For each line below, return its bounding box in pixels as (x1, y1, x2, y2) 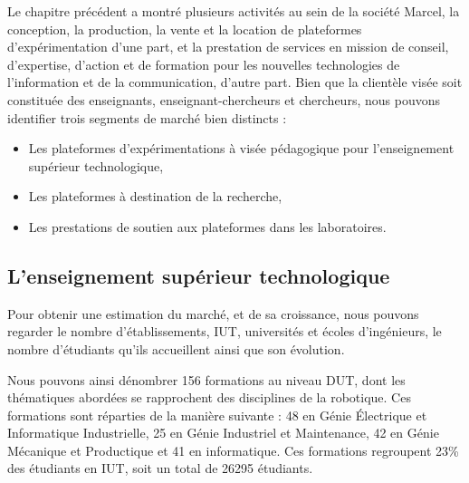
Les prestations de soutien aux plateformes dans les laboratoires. (28, 217, 387, 236)
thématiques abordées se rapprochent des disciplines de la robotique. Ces (7, 388, 411, 407)
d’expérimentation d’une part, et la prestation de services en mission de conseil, (7, 37, 449, 56)
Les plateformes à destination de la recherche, (28, 187, 282, 206)
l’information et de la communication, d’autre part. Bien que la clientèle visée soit (7, 72, 463, 92)
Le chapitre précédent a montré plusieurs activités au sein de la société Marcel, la (7, 2, 460, 20)
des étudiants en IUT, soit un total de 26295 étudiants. (7, 459, 313, 478)
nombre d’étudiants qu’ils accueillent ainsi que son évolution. (7, 339, 345, 358)
